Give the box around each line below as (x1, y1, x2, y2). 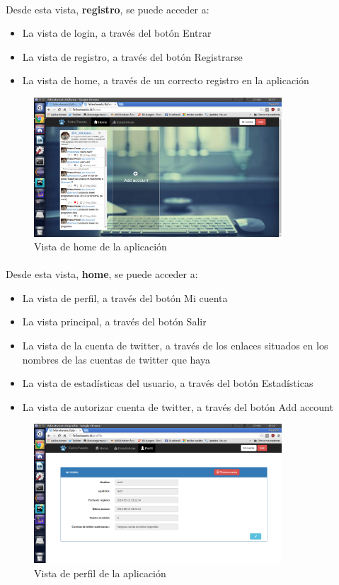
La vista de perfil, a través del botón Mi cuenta (22, 290, 228, 305)
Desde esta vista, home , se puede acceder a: (6, 267, 198, 282)
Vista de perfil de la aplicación (34, 565, 166, 580)
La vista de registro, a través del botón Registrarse (22, 49, 243, 64)
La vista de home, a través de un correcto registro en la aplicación (22, 73, 309, 88)
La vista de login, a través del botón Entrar (22, 25, 212, 40)
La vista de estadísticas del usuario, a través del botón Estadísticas (22, 376, 314, 390)
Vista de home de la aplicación (34, 239, 167, 254)
